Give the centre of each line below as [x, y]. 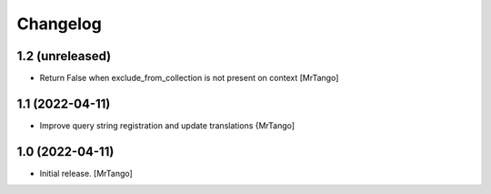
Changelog [59, 24]
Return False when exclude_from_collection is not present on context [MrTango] [189, 78]
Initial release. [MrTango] [86, 173]
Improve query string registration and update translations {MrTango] [167, 125]
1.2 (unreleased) [64, 56]
